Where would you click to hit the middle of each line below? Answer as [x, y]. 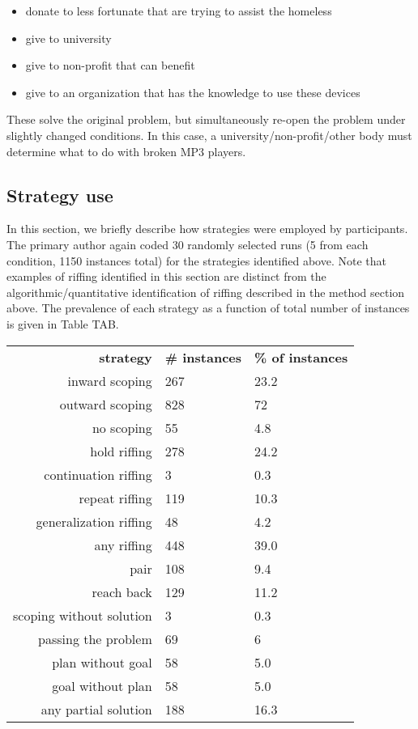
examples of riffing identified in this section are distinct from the [166, 276]
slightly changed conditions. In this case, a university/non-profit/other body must [209, 135]
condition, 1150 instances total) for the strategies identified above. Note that [196, 260]
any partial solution [96, 709]
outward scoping [106, 404]
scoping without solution [83, 615]
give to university [68, 38]
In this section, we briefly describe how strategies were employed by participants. [207, 229]
